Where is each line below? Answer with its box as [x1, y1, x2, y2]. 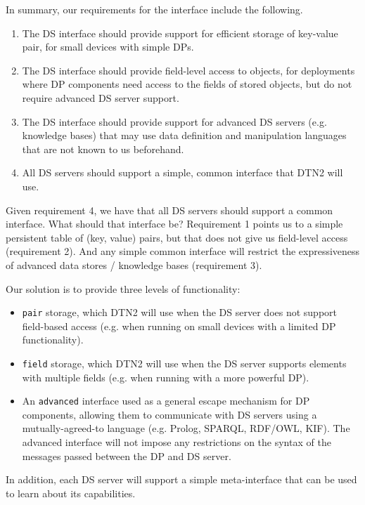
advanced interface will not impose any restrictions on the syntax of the [22, 435, 331, 450]
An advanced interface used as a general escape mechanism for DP [22, 393, 310, 408]
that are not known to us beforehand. [22, 141, 184, 156]
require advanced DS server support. [22, 90, 179, 105]
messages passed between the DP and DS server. [22, 448, 231, 463]
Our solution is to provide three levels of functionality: [6, 281, 241, 296]
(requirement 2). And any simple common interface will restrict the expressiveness [6, 244, 360, 258]
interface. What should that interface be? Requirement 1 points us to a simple [6, 216, 343, 231]
